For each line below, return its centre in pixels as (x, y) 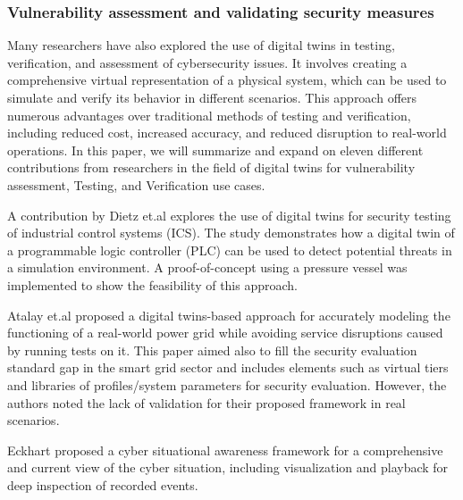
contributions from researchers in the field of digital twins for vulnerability (211, 167)
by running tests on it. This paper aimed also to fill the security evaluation (212, 350)
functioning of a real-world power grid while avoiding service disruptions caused (225, 333)
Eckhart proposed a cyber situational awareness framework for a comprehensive (225, 450)
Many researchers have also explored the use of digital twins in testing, (201, 45)
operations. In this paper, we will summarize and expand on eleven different (215, 150)
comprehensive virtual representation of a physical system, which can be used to (227, 80)
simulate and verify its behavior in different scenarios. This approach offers (212, 97)
